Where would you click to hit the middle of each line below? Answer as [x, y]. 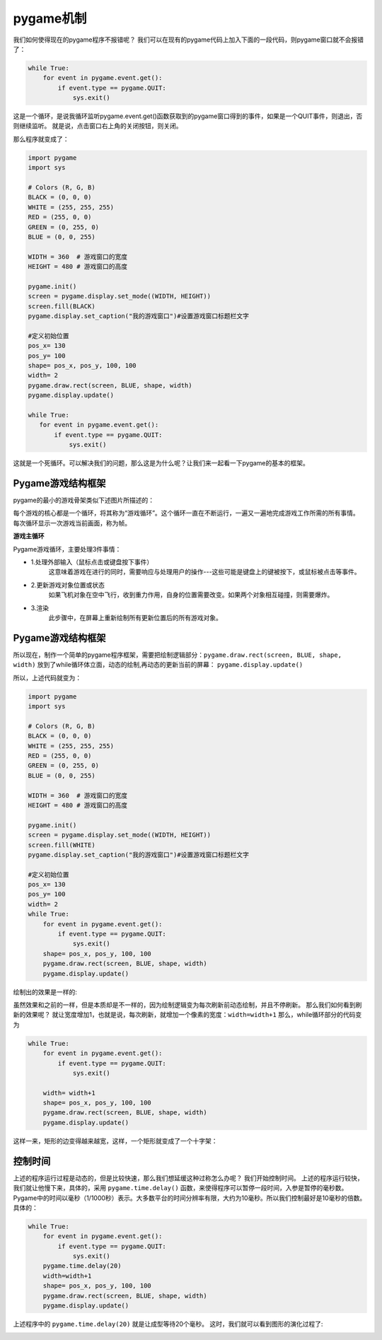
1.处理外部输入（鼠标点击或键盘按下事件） [92, 562]
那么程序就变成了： [41, 139]
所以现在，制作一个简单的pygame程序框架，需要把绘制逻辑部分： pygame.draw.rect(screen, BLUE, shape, [178, 655]
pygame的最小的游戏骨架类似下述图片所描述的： [84, 500]
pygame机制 [50, 18]
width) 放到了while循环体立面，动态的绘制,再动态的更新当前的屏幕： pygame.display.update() [158, 665]
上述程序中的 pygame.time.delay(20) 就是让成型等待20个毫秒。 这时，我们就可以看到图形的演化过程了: [168, 1324]
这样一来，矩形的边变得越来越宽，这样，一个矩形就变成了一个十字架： [115, 1141]
